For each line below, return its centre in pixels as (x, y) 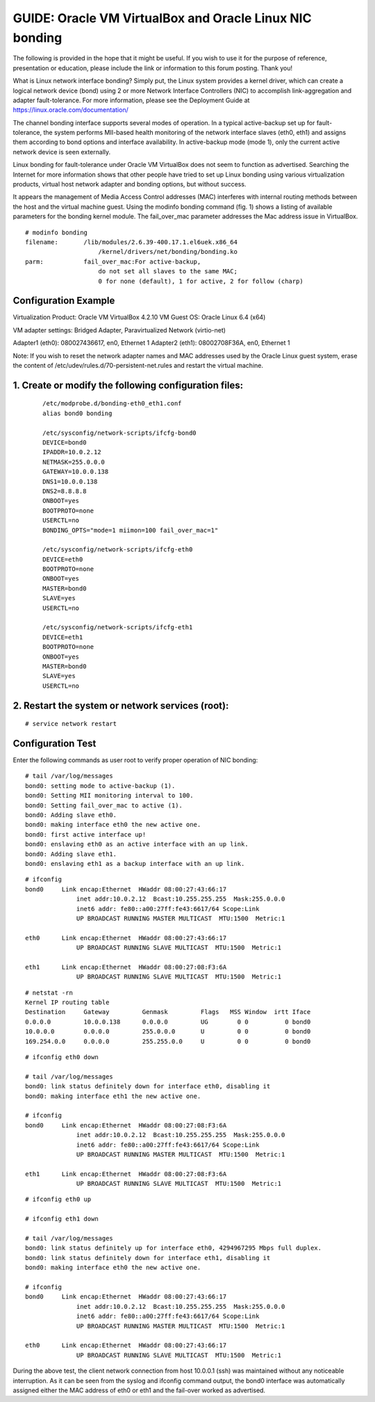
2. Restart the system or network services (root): (121, 706)
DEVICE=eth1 (63, 637)
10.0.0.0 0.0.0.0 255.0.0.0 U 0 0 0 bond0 (168, 1032)
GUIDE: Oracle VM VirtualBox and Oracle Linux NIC (162, 18)
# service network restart (71, 724)
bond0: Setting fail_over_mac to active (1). (104, 805)
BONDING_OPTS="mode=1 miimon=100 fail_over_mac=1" (131, 530)
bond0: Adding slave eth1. (71, 854)
